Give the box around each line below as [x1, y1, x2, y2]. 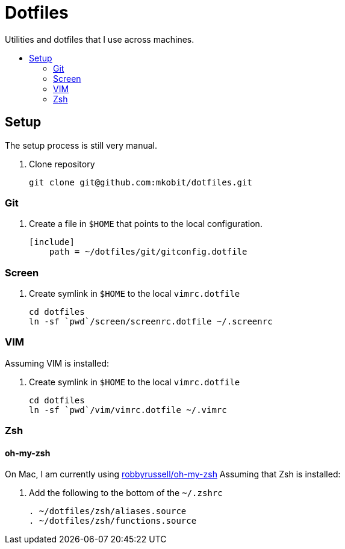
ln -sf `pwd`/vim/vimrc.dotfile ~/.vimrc [29, 405, 227, 415]
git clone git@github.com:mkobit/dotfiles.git [29, 177, 252, 187]
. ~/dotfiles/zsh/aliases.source [29, 506, 187, 516]
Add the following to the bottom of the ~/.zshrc [29, 488, 223, 498]
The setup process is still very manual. [5, 140, 158, 150]
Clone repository [29, 158, 95, 169]
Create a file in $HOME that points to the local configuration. [29, 219, 263, 229]
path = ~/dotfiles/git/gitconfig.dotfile [49, 247, 247, 257]
